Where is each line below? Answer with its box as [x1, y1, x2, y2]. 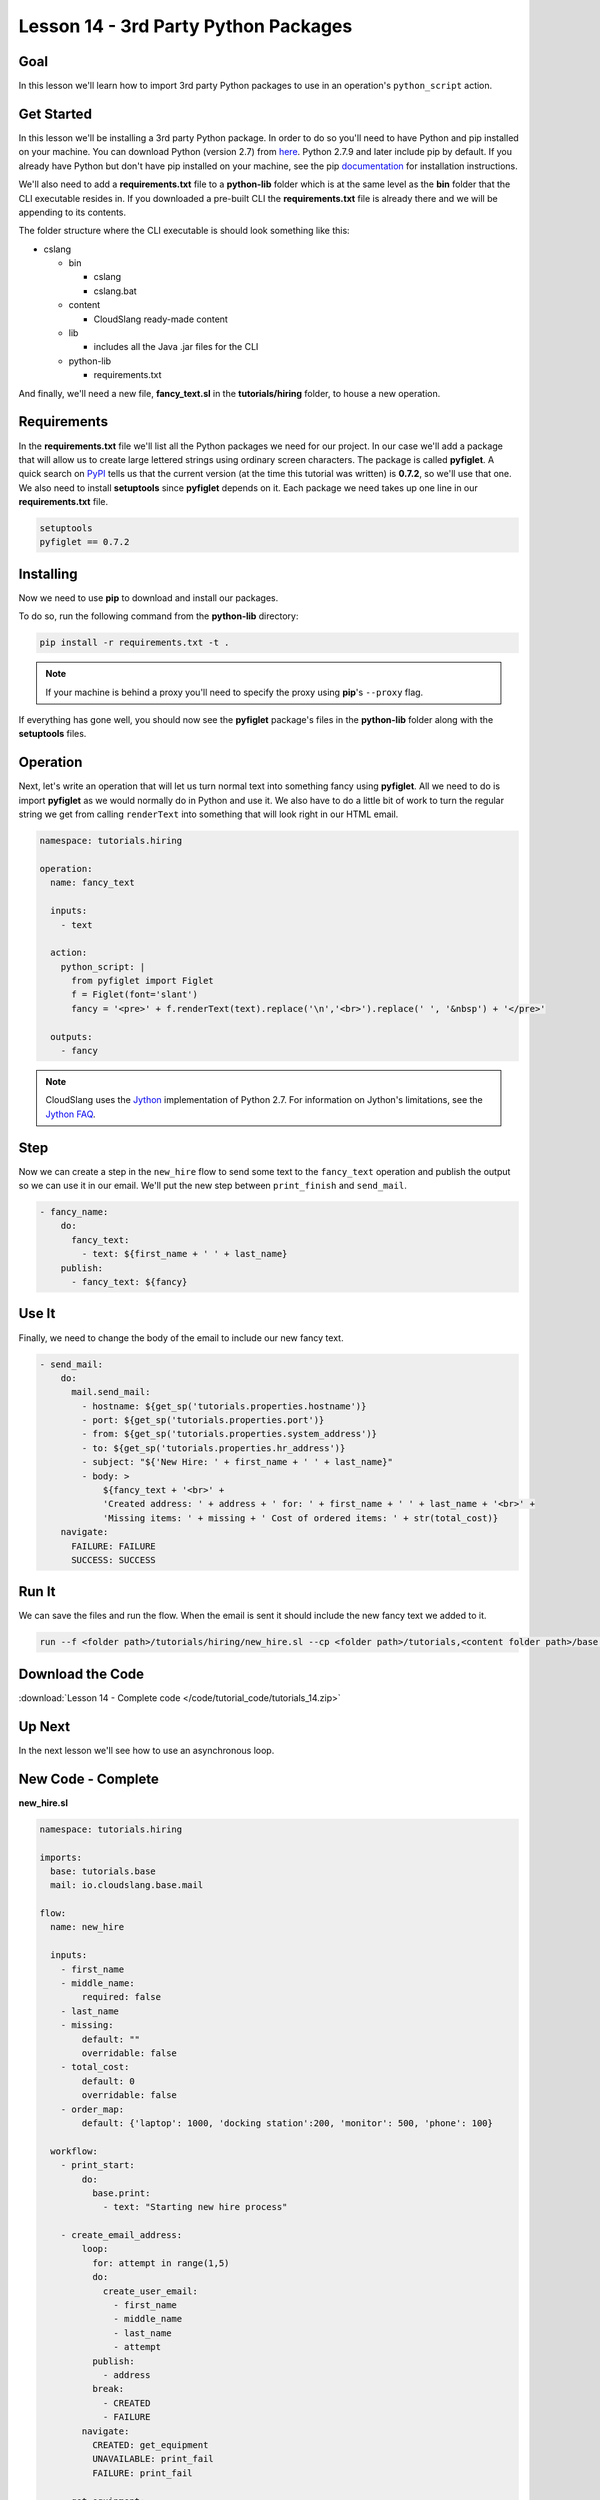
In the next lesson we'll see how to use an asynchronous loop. [18, 1744, 275, 1756]
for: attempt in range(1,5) [91, 2257, 230, 2269]
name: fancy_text [50, 877, 135, 889]
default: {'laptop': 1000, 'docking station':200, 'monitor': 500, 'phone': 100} [81, 2117, 494, 2129]
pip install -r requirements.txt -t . [39, 637, 230, 649]
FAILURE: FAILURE [71, 1540, 157, 1552]
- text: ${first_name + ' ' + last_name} [81, 1248, 288, 1260]
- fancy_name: [39, 1206, 109, 1218]
